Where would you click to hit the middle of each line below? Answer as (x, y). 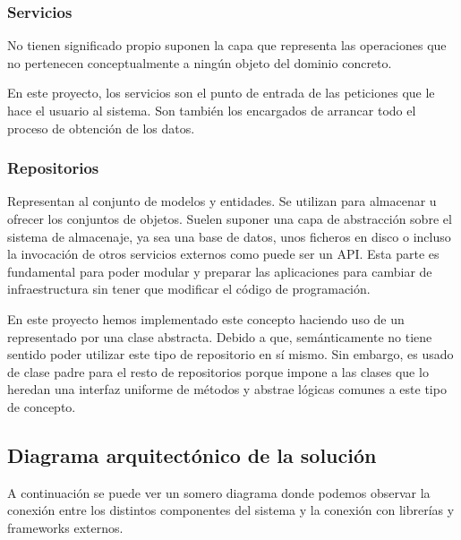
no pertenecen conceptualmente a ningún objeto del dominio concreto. (200, 62)
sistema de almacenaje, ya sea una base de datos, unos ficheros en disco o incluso (229, 236)
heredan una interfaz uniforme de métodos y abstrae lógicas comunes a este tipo (227, 389)
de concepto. (42, 406)
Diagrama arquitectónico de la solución (192, 454)
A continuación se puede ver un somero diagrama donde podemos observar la (219, 492)
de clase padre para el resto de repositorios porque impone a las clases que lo (218, 371)
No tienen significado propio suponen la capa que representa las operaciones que (227, 45)
